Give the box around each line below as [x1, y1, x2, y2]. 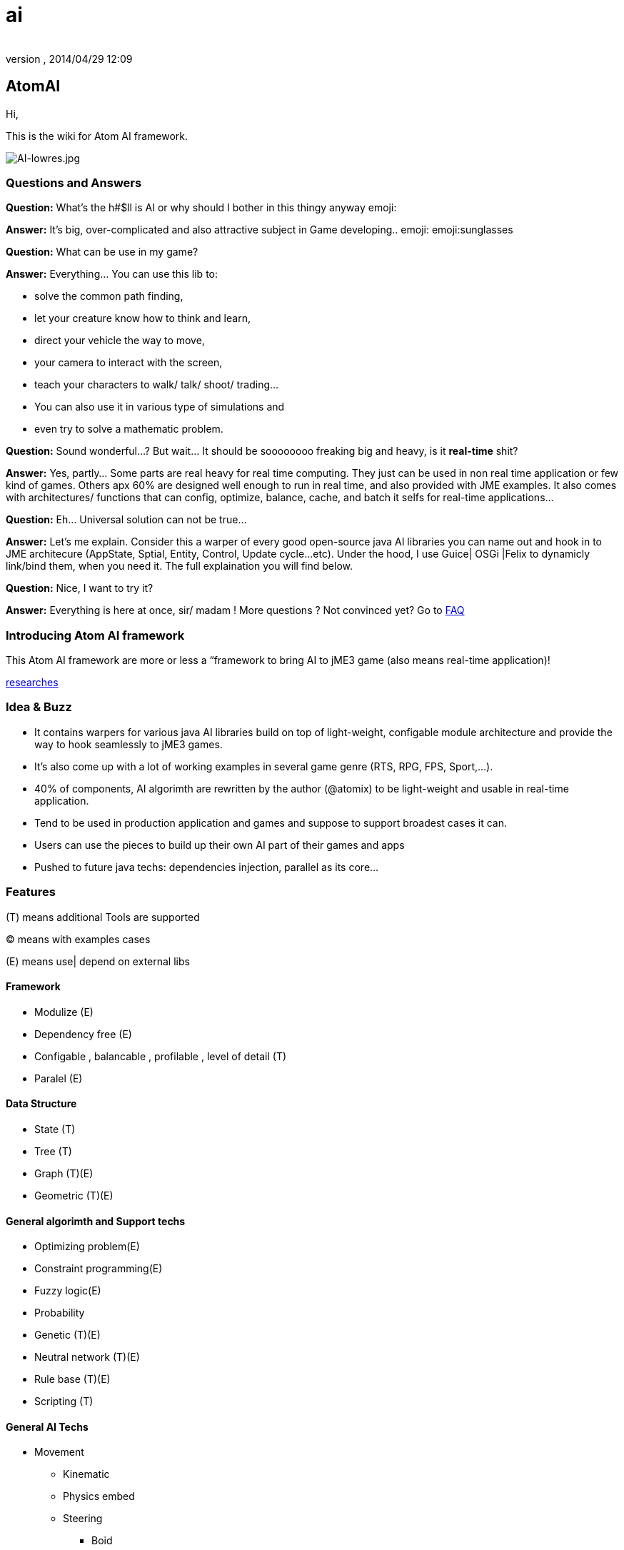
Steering [63, 1512, 103, 1525]
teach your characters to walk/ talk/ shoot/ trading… [34, 378, 279, 391]
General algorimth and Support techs [6, 1214, 186, 1227]
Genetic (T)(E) [34, 1329, 101, 1342]
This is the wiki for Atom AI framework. [6, 129, 188, 142]
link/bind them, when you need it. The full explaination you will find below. [6, 560, 353, 573]
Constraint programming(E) [34, 1262, 163, 1275]
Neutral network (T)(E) [34, 1351, 140, 1364]
